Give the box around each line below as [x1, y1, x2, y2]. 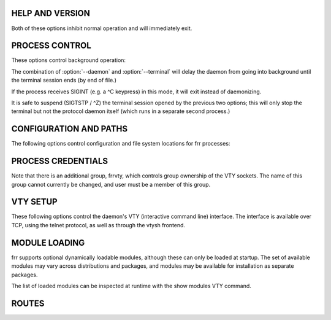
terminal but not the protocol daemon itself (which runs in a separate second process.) [11, 107, 230, 115]
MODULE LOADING [11, 237, 85, 248]
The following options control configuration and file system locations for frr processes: [11, 140, 230, 147]
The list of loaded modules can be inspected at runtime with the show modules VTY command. [11, 282, 251, 289]
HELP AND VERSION [11, 8, 90, 18]
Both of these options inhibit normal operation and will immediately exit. [11, 25, 192, 32]
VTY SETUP [11, 197, 58, 207]
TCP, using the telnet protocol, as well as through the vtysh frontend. [11, 221, 186, 228]
